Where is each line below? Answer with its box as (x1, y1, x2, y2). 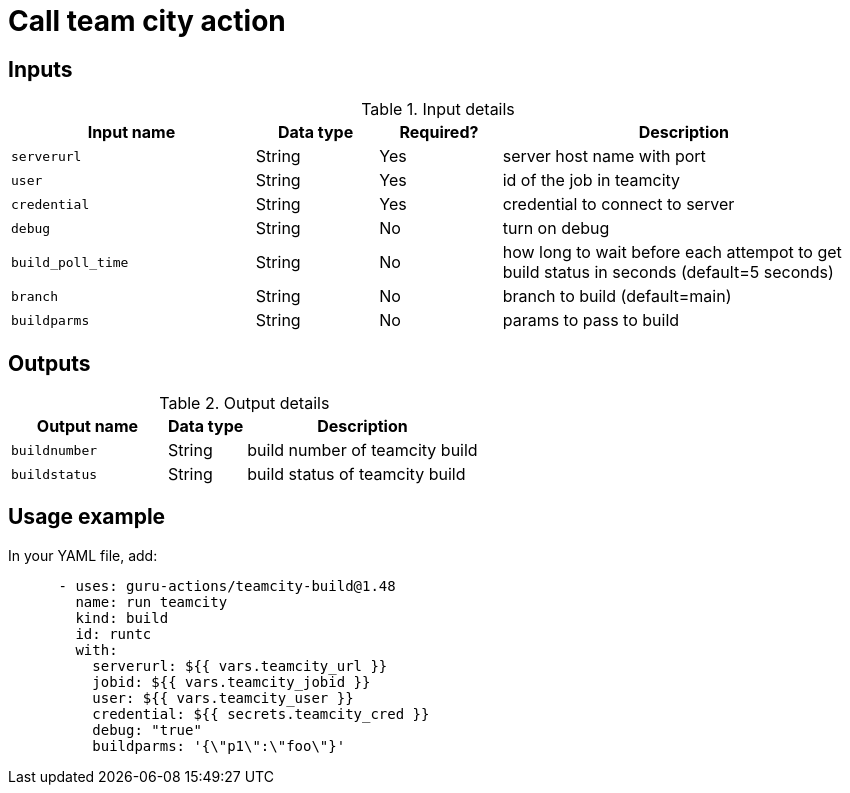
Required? (399, 122, 479, 143)
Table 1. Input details (361, 99, 515, 120)
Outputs (8, 350, 91, 376)
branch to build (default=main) (502, 286, 732, 307)
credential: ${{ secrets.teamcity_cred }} (92, 705, 430, 722)
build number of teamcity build (247, 440, 478, 461)
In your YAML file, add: (8, 546, 158, 564)
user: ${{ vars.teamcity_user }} (92, 689, 354, 706)
